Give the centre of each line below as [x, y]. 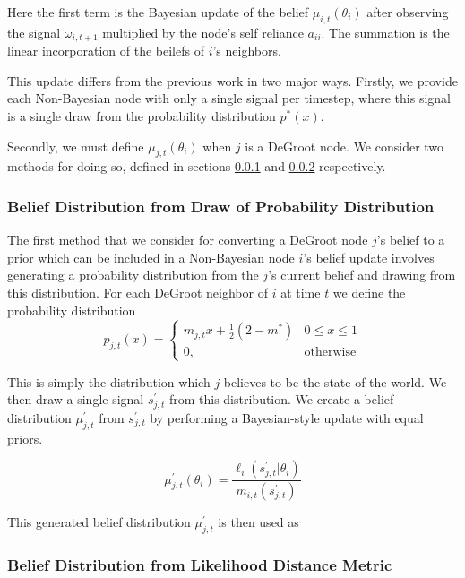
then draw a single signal [76, 399]
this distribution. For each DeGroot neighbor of [138, 293]
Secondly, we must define [76, 146]
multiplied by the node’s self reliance [203, 32]
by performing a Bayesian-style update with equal [287, 417]
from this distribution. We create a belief [281, 399]
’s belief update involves [369, 257]
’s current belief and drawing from [362, 275]
